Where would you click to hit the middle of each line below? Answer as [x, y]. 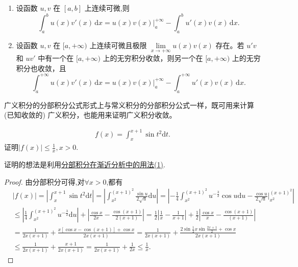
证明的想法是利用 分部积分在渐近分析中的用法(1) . [85, 164]
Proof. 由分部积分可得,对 [44, 181]
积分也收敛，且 [41, 68]
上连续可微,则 [107, 8]
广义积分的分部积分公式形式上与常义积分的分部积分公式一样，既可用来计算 [129, 105]
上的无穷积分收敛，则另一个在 [153, 58]
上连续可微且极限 [118, 45]
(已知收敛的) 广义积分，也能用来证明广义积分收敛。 [90, 115]
